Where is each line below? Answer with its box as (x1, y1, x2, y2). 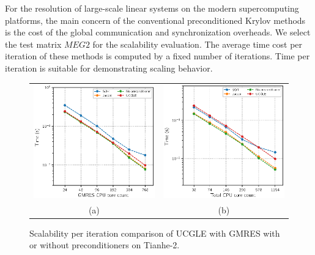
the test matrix (5, 37, 62, 50)
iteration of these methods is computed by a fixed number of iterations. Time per (5, 50, 310, 62)
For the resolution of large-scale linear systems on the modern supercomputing (5, 2, 299, 14)
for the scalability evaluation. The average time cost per (92, 37, 303, 50)
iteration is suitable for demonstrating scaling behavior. (5, 61, 213, 74)
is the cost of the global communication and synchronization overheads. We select (5, 26, 311, 39)
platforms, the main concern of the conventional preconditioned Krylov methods (5, 13, 306, 26)
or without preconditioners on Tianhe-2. (29, 238, 180, 251)
